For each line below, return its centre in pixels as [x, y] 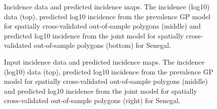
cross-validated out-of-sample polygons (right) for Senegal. [92, 100]
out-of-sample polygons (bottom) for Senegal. [102, 45]
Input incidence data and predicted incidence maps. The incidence [104, 61]
